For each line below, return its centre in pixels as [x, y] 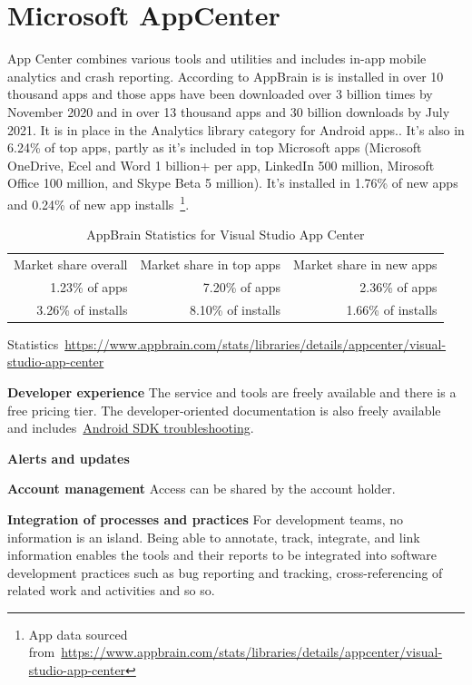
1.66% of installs [392, 309]
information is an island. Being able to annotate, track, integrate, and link [214, 537]
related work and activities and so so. [111, 590]
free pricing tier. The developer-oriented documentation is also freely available [224, 410]
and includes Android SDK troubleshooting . [131, 428]
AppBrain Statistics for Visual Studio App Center [226, 235]
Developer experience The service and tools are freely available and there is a [232, 391]
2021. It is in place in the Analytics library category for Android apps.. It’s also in [236, 129]
